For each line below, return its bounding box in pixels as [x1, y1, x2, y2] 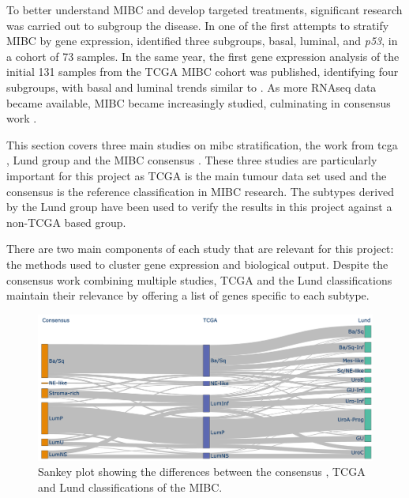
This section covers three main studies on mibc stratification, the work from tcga [6, 136, 398, 153]
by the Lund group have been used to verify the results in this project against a [6, 198, 392, 215]
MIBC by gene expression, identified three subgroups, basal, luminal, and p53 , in [6, 32, 398, 49]
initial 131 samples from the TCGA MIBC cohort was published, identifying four [6, 63, 399, 80]
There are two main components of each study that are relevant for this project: [6, 240, 394, 257]
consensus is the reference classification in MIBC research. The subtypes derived [6, 183, 395, 199]
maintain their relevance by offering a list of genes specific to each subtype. [6, 287, 370, 304]
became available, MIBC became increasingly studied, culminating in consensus [6, 94, 391, 111]
